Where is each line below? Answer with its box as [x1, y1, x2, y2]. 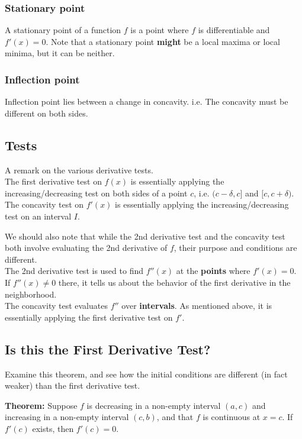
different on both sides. [5, 106, 88, 119]
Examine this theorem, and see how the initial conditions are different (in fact [5, 367, 288, 380]
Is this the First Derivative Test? [5, 340, 211, 358]
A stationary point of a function [5, 24, 121, 36]
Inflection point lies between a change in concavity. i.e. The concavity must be [5, 95, 288, 108]
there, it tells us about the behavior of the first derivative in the [58, 276, 291, 288]
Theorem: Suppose [5, 399, 78, 411]
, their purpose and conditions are [174, 241, 297, 254]
